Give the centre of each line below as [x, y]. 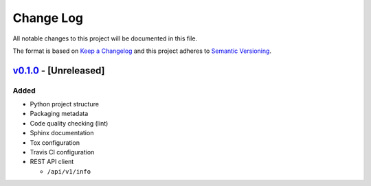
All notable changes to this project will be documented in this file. [105, 38]
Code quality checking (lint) [69, 123]
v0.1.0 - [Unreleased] [59, 70]
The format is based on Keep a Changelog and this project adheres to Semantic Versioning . [142, 51]
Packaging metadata [59, 114]
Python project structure [65, 104]
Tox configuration [55, 142]
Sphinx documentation [62, 133]
